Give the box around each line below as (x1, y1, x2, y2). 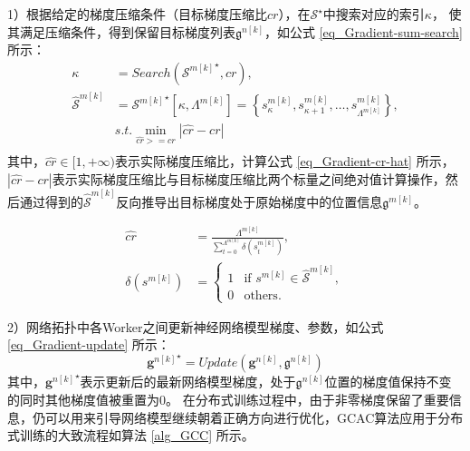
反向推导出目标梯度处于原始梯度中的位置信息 (116, 191, 383, 211)
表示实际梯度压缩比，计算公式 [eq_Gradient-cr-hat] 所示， (114, 152, 455, 171)
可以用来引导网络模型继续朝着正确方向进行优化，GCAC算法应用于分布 (44, 407, 464, 426)
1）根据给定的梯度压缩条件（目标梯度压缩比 (7, 5, 267, 23)
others (244, 289, 278, 303)
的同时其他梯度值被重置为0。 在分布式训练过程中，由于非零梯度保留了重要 (7, 390, 449, 409)
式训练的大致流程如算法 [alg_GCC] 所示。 (7, 426, 254, 445)
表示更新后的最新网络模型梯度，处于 (80, 372, 296, 391)
